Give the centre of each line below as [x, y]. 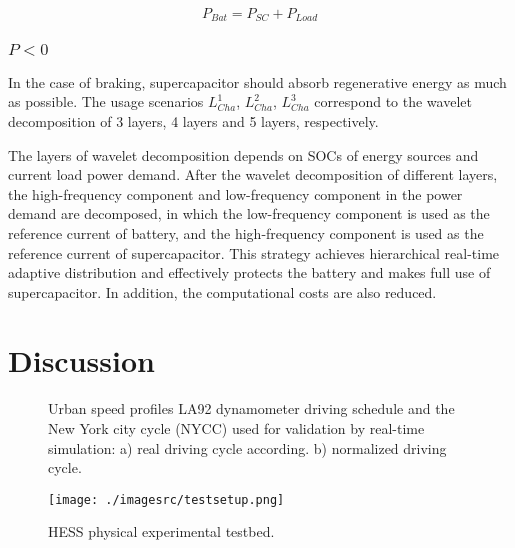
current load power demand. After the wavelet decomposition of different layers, [253, 174]
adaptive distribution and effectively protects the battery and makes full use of [249, 272]
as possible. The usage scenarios [106, 101]
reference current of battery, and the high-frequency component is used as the [246, 232]
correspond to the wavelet [393, 101]
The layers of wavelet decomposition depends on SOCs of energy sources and [243, 154]
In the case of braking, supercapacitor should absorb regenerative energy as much [257, 81]
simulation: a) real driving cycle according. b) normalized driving [247, 447]
